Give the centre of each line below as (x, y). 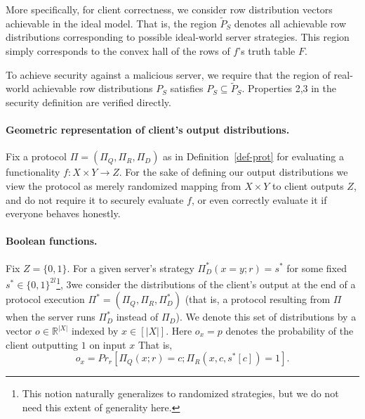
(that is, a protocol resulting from (258, 299)
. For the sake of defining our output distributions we (233, 172)
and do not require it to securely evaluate (95, 199)
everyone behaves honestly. (63, 213)
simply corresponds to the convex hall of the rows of (118, 51)
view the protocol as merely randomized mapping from (124, 185)
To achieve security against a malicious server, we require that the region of (168, 74)
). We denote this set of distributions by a (266, 317)
